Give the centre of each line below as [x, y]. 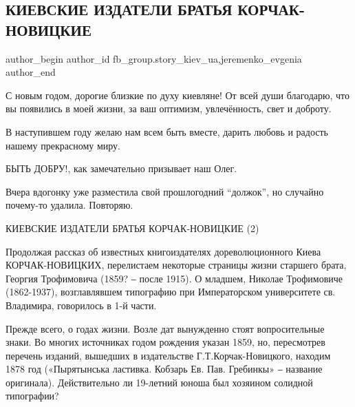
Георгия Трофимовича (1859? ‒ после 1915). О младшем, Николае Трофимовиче [174, 278]
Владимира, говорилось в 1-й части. [81, 305]
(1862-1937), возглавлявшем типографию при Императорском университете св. [171, 292]
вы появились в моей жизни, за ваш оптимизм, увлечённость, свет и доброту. [169, 108]
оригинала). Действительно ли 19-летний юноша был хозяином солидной [159, 382]
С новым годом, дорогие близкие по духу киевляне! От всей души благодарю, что [178, 95]
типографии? [32, 396]
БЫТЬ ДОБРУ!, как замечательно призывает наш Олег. [121, 168]
